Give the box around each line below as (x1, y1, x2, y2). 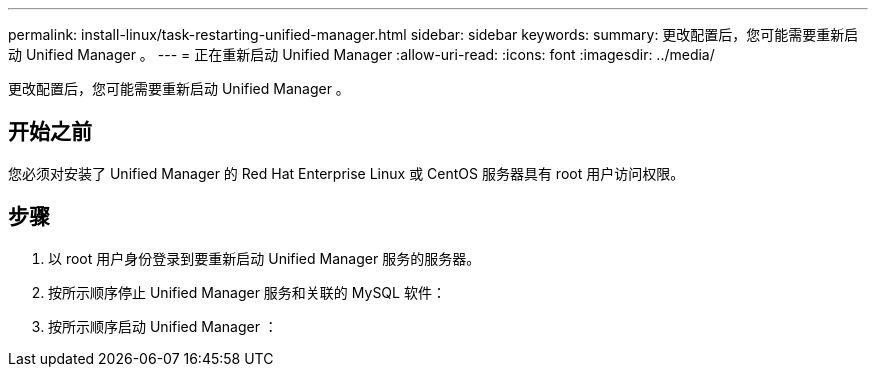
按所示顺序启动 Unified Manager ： (48, 317, 278, 335)
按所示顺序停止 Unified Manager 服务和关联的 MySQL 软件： (48, 283, 446, 301)
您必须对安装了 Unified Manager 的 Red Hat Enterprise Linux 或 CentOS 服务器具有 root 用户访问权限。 (8, 164, 685, 182)
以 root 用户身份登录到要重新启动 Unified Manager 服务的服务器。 (48, 249, 481, 267)
